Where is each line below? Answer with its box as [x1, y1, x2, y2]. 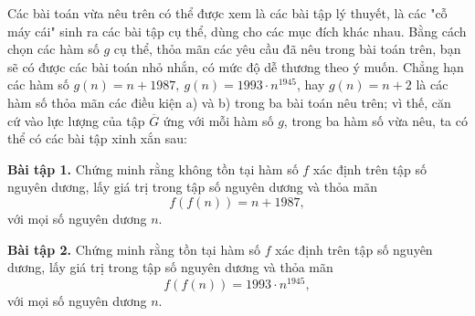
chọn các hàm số [7, 39, 100, 58]
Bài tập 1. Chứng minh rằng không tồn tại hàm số [7, 159, 299, 178]
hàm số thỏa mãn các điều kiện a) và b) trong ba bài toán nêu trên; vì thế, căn [7, 92, 451, 111]
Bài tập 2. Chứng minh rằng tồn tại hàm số [7, 239, 261, 258]
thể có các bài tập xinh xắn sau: [7, 129, 187, 148]
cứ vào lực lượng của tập [7, 111, 145, 130]
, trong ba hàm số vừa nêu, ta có [283, 111, 468, 130]
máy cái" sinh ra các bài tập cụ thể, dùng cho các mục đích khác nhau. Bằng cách [7, 21, 467, 40]
